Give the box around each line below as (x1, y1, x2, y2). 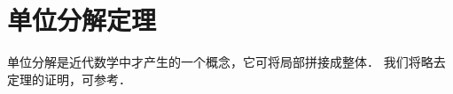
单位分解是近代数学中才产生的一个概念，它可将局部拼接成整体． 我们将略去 (7, 53, 446, 71)
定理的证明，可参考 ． (7, 69, 131, 88)
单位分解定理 (7, 2, 157, 38)
